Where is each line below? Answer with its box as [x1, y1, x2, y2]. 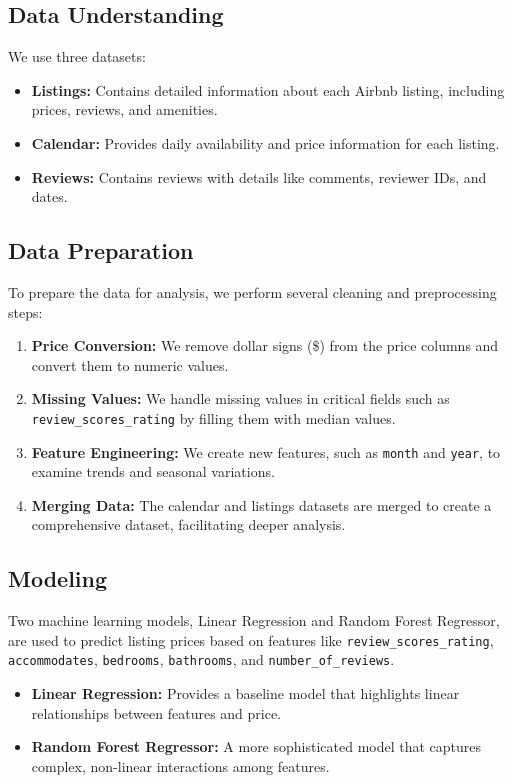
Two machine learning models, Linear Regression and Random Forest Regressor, [8, 610, 500, 631]
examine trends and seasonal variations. [31, 461, 275, 482]
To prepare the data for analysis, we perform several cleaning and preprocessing [8, 281, 497, 302]
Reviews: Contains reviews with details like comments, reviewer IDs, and [31, 166, 487, 187]
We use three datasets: [8, 46, 146, 67]
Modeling [8, 563, 108, 594]
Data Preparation [8, 235, 194, 266]
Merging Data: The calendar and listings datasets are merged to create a [31, 494, 492, 515]
